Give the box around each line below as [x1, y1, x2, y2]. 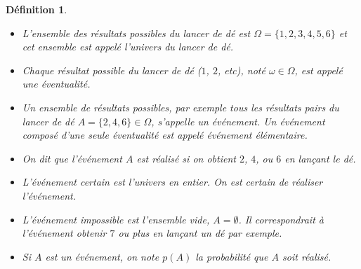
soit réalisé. [282, 249, 332, 263]
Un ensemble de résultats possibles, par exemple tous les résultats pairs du [22, 99, 339, 114]
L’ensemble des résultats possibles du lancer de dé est [22, 25, 251, 40]
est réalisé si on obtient [136, 151, 236, 165]
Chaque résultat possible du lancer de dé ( [22, 62, 202, 77]
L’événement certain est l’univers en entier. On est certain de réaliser [22, 174, 323, 189]
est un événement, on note [45, 249, 159, 263]
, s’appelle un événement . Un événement [151, 113, 325, 128]
